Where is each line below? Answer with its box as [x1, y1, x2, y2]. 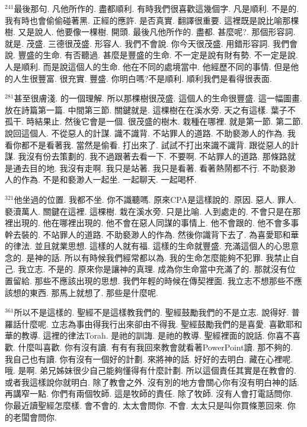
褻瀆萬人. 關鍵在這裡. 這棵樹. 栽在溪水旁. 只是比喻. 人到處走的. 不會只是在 [5, 205, 293, 217]
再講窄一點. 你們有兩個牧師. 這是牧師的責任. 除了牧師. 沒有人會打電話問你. [5, 387, 293, 400]
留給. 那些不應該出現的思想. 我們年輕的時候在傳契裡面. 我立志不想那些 [12, 275, 286, 287]
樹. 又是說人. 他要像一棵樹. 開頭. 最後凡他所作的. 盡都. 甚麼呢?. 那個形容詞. [5, 26, 296, 38]
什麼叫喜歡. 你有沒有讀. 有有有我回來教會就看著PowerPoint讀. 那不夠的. [18, 341, 293, 353]
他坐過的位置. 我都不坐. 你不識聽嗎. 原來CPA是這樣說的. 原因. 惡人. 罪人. [14, 193, 296, 205]
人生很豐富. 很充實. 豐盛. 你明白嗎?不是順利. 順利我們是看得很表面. [12, 72, 272, 84]
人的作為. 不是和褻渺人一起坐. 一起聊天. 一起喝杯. [5, 173, 197, 186]
